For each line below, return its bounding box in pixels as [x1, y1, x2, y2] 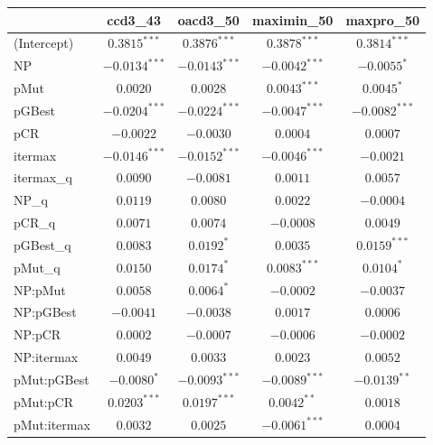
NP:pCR [14, 325, 61, 344]
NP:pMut [14, 280, 66, 299]
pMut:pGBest [14, 370, 89, 388]
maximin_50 [252, 10, 334, 29]
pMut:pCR [14, 392, 73, 411]
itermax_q [14, 168, 72, 187]
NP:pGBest [14, 302, 77, 321]
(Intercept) [14, 33, 74, 52]
